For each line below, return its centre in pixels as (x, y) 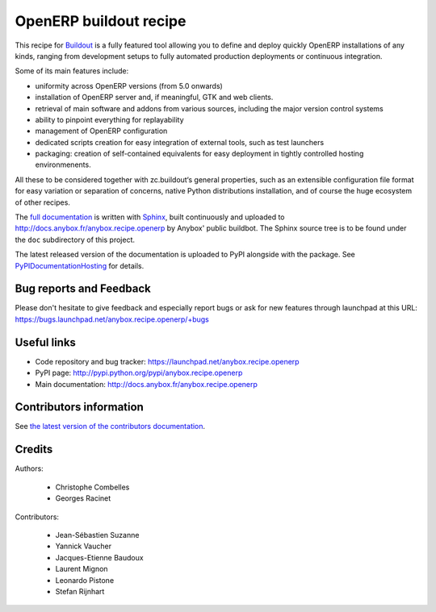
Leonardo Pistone (85, 580)
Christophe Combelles (92, 487)
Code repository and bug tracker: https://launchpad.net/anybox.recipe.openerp (167, 361)
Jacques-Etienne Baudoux (100, 557)
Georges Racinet (83, 498)
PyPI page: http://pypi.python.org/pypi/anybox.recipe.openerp (139, 373)
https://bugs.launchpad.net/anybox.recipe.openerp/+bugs (112, 319)
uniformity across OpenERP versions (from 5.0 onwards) (129, 85)
